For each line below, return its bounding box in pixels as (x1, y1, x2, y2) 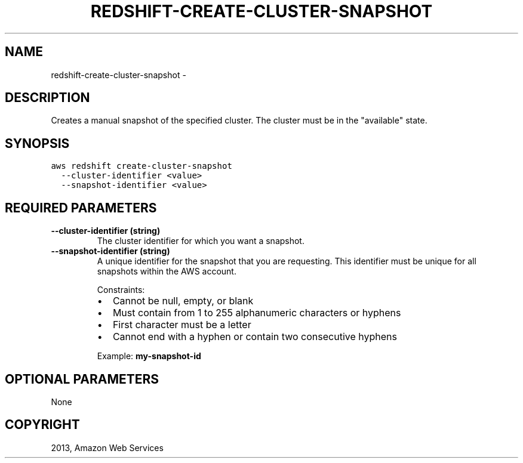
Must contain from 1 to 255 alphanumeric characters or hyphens (112, 307, 401, 319)
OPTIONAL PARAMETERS (5, 371, 159, 387)
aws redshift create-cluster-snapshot (51, 161, 232, 171)
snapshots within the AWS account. (97, 266, 236, 277)
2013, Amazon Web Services (51, 442, 164, 453)
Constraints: (97, 285, 145, 295)
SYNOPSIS (5, 135, 70, 151)
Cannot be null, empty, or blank (112, 295, 254, 307)
